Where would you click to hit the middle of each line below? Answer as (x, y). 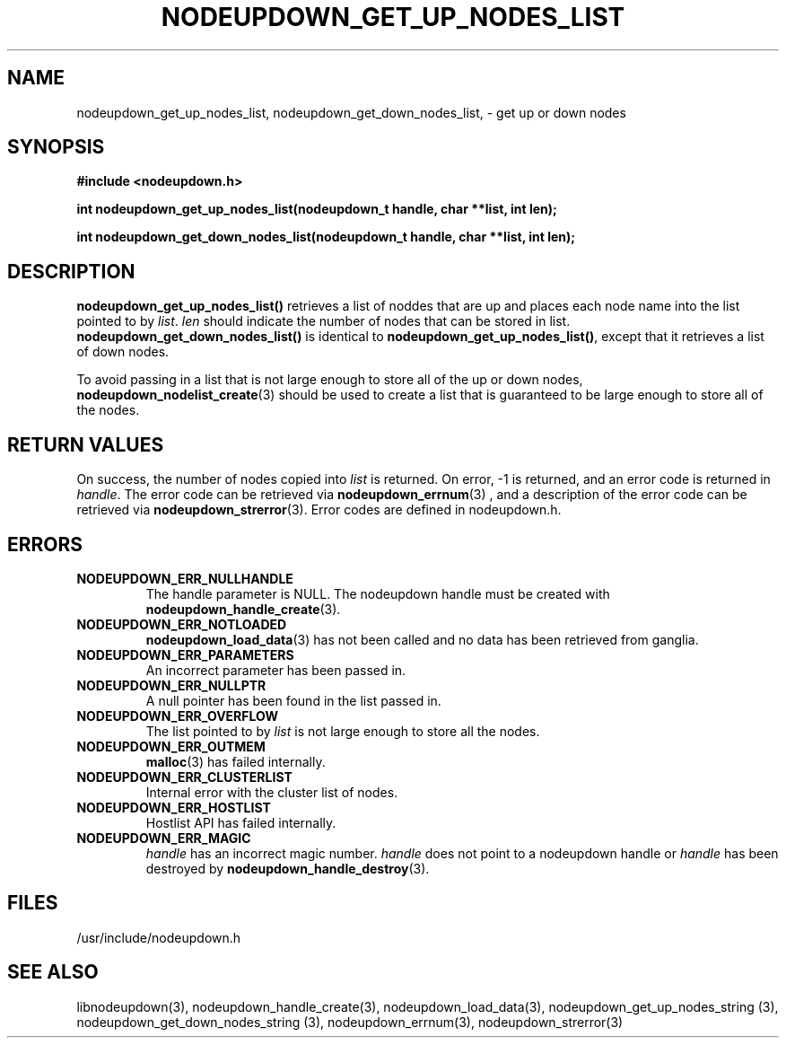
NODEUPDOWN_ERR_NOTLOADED (182, 624)
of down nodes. (123, 352)
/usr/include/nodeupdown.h (159, 937)
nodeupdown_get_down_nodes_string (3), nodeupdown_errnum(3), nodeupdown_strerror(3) (350, 1022)
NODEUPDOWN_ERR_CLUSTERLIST (184, 777)
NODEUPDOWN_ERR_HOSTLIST (174, 807)
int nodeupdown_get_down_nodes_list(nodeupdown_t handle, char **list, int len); (326, 237)
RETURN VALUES (86, 444)
